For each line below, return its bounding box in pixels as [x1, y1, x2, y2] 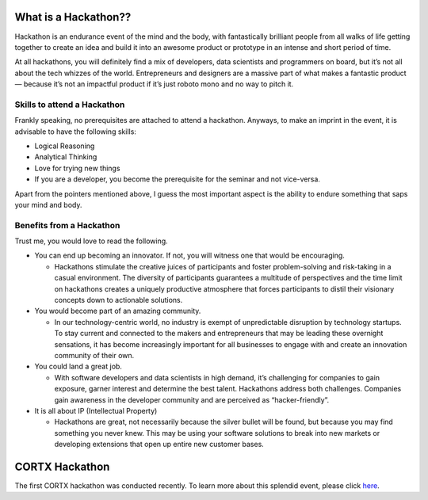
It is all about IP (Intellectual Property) [34, 406, 158, 415]
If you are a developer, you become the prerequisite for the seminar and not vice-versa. [34, 174, 321, 184]
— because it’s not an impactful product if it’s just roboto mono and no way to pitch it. [14, 79, 294, 89]
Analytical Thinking [34, 152, 97, 162]
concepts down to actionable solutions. [54, 296, 183, 305]
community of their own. [54, 351, 135, 360]
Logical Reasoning [34, 141, 95, 151]
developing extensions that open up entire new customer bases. [54, 440, 265, 449]
